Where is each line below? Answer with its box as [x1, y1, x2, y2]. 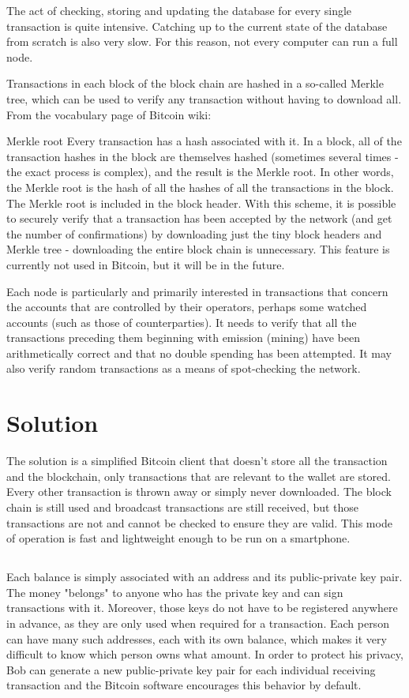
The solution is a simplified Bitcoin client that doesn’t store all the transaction [6, 452, 388, 469]
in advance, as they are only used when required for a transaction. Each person [6, 614, 389, 631]
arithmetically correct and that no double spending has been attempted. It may [6, 344, 392, 361]
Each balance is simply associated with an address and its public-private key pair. [6, 569, 403, 585]
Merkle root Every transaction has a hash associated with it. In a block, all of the [6, 133, 402, 149]
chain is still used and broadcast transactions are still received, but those [6, 498, 359, 515]
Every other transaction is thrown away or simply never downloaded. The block [6, 483, 392, 500]
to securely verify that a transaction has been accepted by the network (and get [6, 210, 392, 227]
